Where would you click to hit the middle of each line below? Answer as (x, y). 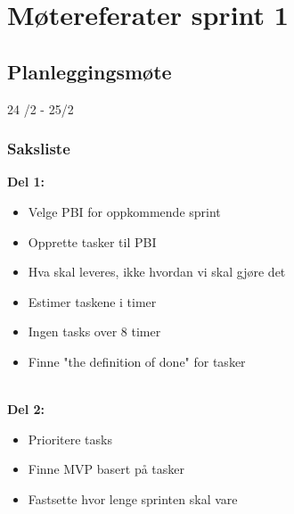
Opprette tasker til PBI (92, 241)
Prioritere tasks (70, 439)
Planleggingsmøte (90, 71)
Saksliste (39, 149)
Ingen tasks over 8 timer (94, 332)
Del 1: (26, 182)
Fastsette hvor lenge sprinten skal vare (133, 498)
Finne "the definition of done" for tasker (137, 361)
